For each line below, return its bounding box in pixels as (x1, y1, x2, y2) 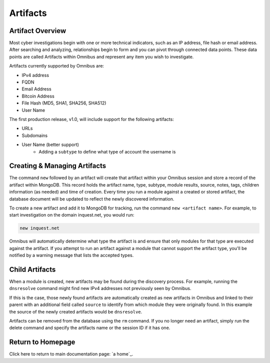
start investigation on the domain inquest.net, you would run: (9, 212, 134, 218)
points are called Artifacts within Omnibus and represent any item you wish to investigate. (9, 53, 194, 59)
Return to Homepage (9, 338, 75, 346)
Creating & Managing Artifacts (9, 161, 106, 170)
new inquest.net (19, 225, 60, 231)
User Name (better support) (21, 141, 79, 147)
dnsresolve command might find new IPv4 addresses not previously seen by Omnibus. (9, 285, 191, 291)
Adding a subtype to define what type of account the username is (38, 148, 176, 154)
